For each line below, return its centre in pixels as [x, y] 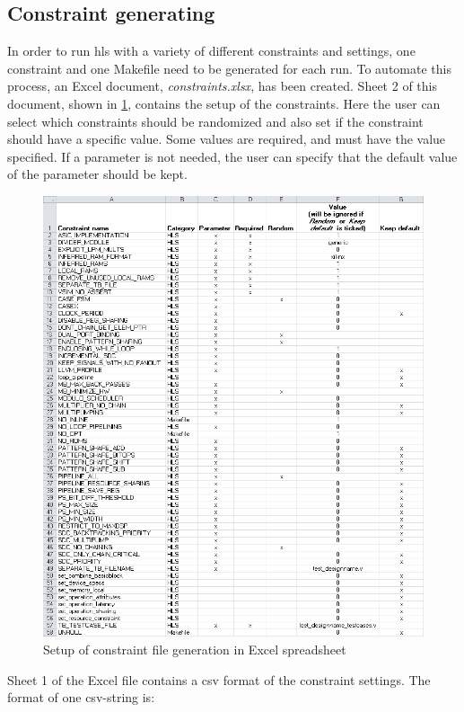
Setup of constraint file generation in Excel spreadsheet [195, 650]
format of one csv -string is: [81, 697]
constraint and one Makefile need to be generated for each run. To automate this [229, 68]
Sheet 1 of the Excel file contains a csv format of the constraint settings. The [219, 679]
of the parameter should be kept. [97, 174]
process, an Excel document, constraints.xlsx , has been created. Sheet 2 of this [222, 86]
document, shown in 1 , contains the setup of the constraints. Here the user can [224, 103]
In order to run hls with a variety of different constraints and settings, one [211, 51]
